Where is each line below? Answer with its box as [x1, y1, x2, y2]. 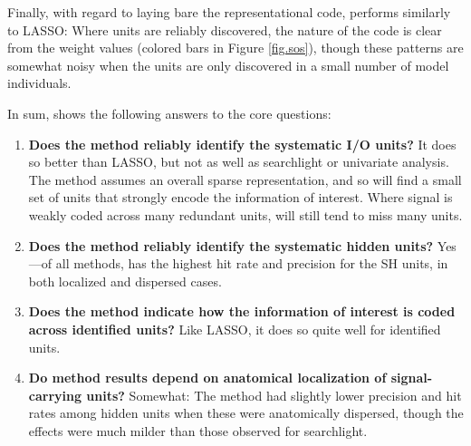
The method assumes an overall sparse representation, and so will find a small [28, 170, 462, 189]
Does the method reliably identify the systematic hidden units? [28, 236, 434, 255]
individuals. [7, 73, 72, 92]
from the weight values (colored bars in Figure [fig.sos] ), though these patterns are [7, 38, 464, 57]
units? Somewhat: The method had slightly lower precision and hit [86, 385, 462, 404]
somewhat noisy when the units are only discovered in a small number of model [7, 55, 449, 74]
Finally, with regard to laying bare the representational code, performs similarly [7, 3, 451, 21]
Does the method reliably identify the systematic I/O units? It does [28, 134, 457, 153]
